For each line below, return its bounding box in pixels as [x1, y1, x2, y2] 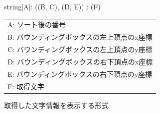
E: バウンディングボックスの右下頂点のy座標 [7, 68, 153, 79]
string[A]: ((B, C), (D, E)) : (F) [4, 1, 101, 11]
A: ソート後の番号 [7, 19, 66, 30]
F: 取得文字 [7, 81, 44, 91]
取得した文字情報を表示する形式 [4, 100, 109, 110]
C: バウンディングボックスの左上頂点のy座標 [7, 44, 153, 55]
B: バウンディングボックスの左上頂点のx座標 [7, 32, 153, 42]
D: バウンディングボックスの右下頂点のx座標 [7, 56, 153, 66]
